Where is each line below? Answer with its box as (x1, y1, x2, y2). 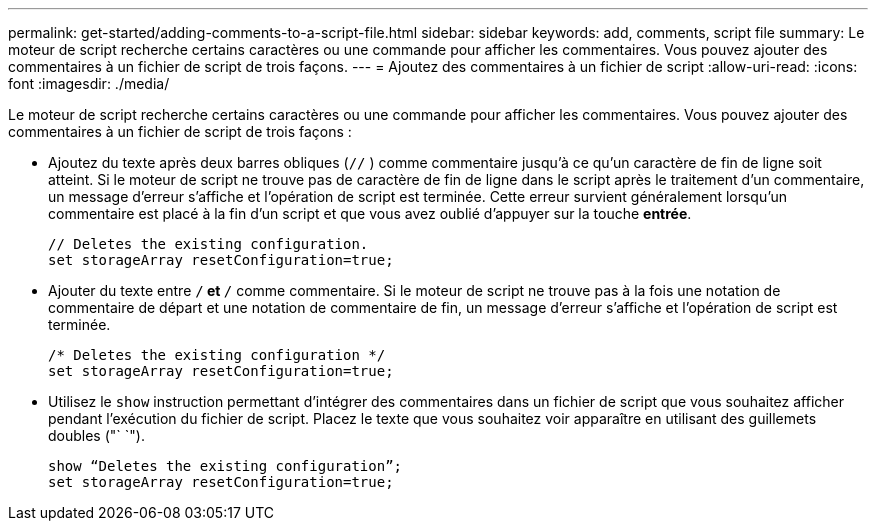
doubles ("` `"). (48, 427, 145, 444)
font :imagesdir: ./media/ (8, 75, 170, 92)
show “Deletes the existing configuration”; (48, 458, 403, 474)
